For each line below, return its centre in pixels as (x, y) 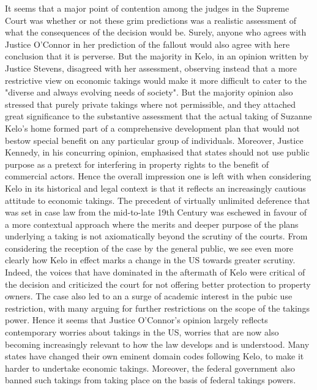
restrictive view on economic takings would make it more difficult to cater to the (156, 80)
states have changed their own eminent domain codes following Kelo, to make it (155, 356)
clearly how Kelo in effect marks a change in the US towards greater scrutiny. (150, 260)
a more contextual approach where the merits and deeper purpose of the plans (152, 224)
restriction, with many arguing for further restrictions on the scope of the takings (158, 308)
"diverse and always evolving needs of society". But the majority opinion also (149, 92)
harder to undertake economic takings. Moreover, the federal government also (150, 368)
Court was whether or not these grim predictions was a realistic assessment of (151, 20)
